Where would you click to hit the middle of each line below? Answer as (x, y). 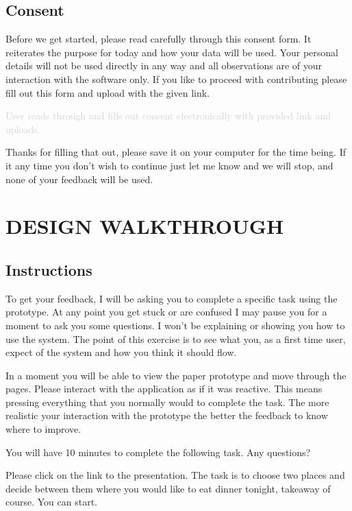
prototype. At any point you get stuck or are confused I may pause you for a (166, 312)
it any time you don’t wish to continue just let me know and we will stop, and (169, 165)
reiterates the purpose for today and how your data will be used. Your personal (172, 52)
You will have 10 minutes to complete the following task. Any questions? (158, 452)
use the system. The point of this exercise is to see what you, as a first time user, (176, 338)
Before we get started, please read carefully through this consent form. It (159, 39)
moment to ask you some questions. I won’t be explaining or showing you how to (175, 325)
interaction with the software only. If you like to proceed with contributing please (176, 79)
